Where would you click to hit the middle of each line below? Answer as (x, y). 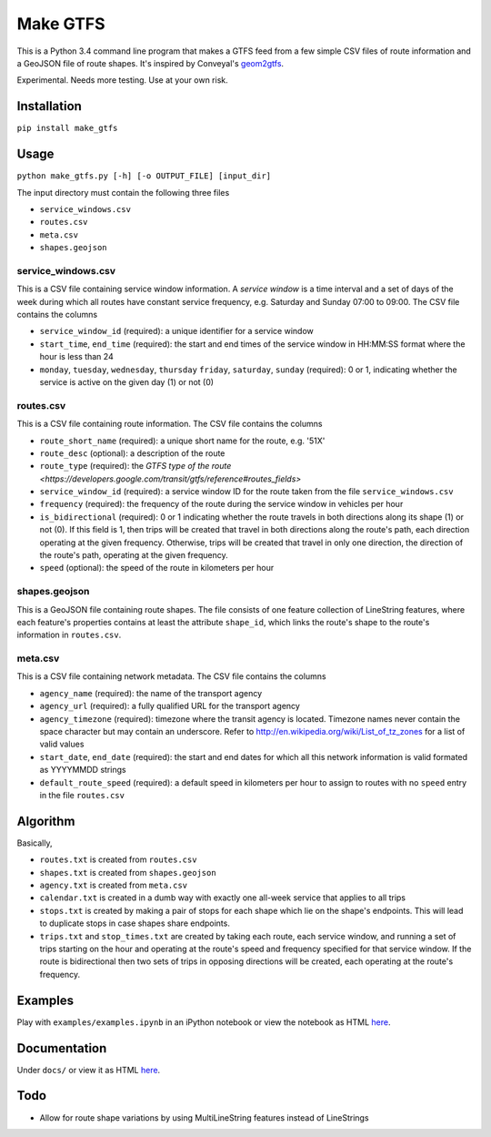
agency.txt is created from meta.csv (114, 885)
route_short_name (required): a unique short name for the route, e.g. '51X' (182, 441)
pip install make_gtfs (67, 128)
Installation (49, 106)
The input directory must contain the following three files (123, 192)
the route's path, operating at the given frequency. (134, 555)
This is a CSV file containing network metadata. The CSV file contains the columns (171, 676)
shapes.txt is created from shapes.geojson (128, 872)
